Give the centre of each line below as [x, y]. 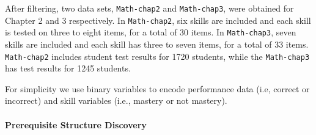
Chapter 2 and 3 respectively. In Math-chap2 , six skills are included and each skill [158, 20]
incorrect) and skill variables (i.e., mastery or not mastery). [116, 100]
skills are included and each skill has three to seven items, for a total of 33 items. [157, 44]
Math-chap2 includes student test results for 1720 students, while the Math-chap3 [157, 56]
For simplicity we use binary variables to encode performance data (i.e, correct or [157, 88]
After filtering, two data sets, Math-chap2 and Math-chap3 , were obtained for [149, 8]
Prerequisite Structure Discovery [76, 124]
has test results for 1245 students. [68, 68]
